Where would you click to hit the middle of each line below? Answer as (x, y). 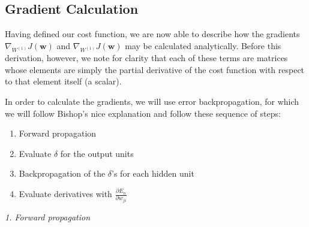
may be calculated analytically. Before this (203, 45)
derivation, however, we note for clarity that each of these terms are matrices (146, 58)
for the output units (97, 153)
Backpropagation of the (62, 173)
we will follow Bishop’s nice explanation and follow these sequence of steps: (143, 113)
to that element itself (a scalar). (63, 81)
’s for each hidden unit (153, 173)
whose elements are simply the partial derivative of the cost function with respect (155, 69)
